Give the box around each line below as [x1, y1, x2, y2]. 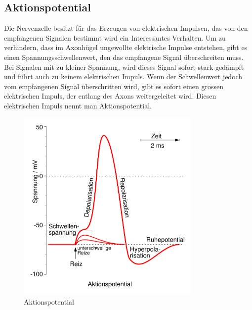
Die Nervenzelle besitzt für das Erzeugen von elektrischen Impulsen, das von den [4, 23, 248, 33]
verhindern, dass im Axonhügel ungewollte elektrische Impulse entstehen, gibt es [4, 42, 248, 52]
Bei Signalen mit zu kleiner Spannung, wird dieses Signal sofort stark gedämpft [4, 61, 244, 72]
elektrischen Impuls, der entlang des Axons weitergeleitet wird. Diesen [4, 91, 216, 101]
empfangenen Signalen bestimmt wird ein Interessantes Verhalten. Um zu [4, 32, 226, 43]
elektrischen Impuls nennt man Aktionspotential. [4, 100, 152, 110]
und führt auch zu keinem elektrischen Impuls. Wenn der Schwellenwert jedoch [4, 71, 243, 82]
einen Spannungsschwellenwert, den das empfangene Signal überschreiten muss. [4, 52, 244, 62]
